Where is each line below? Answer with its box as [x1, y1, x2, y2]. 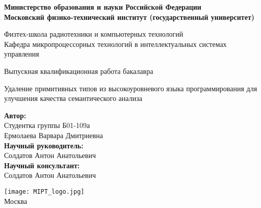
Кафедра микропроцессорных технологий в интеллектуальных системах [4, 38, 227, 49]
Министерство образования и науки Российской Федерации [4, 2, 201, 12]
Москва [4, 195, 28, 206]
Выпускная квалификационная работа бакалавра [4, 65, 153, 76]
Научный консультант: [4, 160, 80, 170]
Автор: [4, 110, 27, 120]
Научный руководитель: [4, 140, 84, 150]
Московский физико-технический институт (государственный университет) [4, 11, 255, 22]
